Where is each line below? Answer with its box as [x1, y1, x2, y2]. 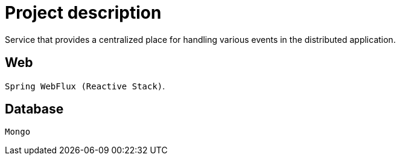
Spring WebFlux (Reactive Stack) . [5, 80, 165, 91]
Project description [5, 2, 162, 23]
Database [5, 101, 64, 117]
